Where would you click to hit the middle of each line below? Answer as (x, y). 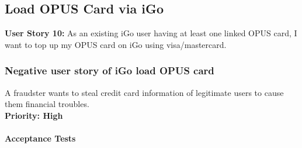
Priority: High (34, 115)
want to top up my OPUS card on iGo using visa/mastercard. (116, 44)
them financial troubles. (47, 104)
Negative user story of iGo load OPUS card (110, 70)
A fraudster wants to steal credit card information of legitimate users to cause (144, 92)
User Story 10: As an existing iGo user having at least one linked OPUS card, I (151, 33)
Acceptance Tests (40, 138)
